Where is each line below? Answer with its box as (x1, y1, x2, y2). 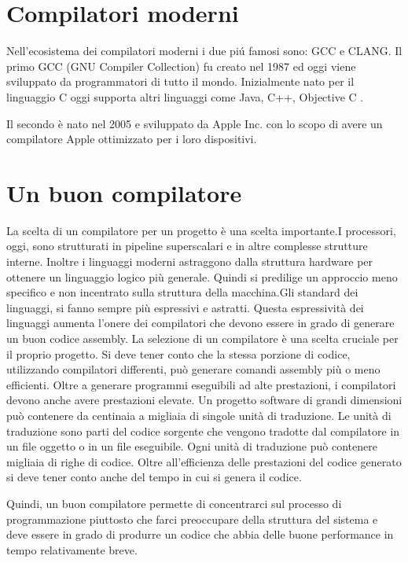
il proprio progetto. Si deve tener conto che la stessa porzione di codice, (6, 345, 351, 362)
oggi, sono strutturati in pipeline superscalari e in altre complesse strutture (6, 237, 368, 254)
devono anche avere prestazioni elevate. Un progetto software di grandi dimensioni (6, 392, 402, 408)
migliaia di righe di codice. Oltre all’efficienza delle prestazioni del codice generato (6, 453, 402, 469)
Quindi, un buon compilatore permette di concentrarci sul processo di (6, 495, 342, 511)
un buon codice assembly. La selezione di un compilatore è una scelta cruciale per (6, 329, 399, 346)
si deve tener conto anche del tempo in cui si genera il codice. (6, 469, 302, 485)
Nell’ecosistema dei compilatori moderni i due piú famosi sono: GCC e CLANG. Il (6, 42, 402, 59)
